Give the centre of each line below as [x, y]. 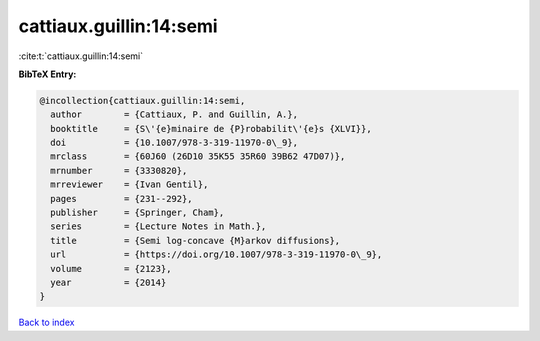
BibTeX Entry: [47, 74]
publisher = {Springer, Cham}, [137, 213]
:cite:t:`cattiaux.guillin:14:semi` [81, 56]
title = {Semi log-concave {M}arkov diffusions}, [195, 240]
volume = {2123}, [111, 268]
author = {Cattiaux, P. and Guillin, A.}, [174, 114]
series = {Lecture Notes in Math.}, [158, 226]
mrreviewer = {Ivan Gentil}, [129, 184]
